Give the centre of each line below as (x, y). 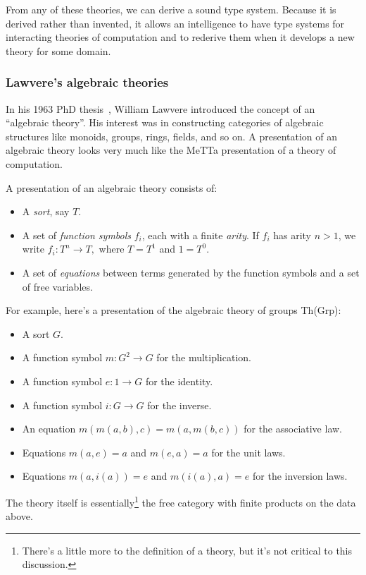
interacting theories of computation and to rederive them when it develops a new (180, 37)
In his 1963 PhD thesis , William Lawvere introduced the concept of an (160, 108)
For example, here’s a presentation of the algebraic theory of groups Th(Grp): (173, 310)
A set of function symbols (77, 235)
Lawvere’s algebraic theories (87, 82)
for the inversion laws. (300, 476)
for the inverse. (179, 405)
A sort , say (46, 211)
